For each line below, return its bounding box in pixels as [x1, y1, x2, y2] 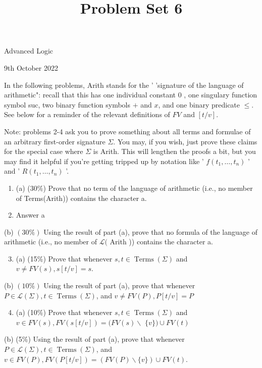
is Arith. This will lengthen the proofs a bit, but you [93, 146, 256, 156]
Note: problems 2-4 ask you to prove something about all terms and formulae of [4, 126, 251, 136]
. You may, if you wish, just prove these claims [113, 136, 257, 146]
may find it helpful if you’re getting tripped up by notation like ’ [4, 155, 204, 166]
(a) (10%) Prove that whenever [16, 307, 113, 318]
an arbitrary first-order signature [4, 136, 106, 146]
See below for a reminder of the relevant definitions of [4, 109, 170, 120]
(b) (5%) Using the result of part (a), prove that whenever [4, 334, 185, 344]
